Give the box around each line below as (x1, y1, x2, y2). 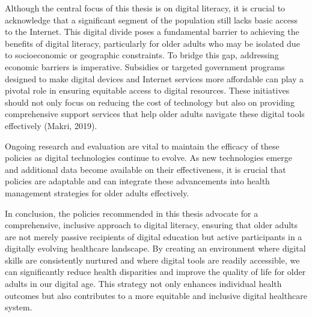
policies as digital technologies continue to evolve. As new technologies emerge (5, 151, 292, 164)
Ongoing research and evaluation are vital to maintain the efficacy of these (5, 139, 280, 152)
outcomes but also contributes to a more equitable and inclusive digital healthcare (5, 289, 307, 301)
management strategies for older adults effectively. (5, 186, 189, 199)
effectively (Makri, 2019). (5, 119, 97, 131)
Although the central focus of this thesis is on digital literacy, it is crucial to (5, 2, 286, 14)
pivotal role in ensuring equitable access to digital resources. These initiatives (5, 84, 290, 97)
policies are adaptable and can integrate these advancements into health (5, 175, 270, 187)
